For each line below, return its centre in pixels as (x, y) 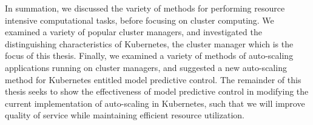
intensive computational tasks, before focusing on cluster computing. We (140, 20)
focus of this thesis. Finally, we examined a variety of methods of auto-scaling (149, 56)
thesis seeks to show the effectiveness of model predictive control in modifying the (157, 91)
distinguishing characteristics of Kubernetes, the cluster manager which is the (149, 43)
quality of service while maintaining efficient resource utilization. (125, 115)
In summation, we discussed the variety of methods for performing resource (145, 8)
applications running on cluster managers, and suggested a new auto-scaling (146, 67)
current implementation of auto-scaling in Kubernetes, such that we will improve (155, 103)
